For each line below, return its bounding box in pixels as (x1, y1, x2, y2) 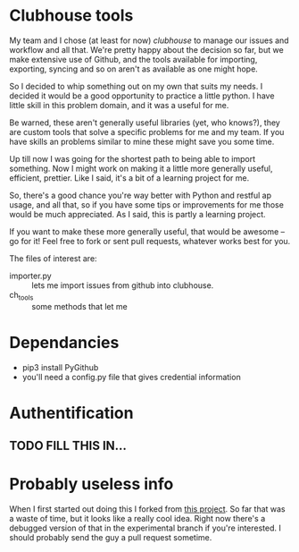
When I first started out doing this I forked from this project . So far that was (9, 504, 286, 514)
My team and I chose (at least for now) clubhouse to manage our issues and (9, 35, 289, 46)
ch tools (9, 289, 34, 302)
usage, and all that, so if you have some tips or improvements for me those (9, 199, 284, 210)
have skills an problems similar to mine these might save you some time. (9, 136, 275, 147)
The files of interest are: (9, 252, 97, 264)
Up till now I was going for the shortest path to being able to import (9, 153, 256, 164)
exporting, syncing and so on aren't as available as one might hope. (9, 64, 259, 74)
